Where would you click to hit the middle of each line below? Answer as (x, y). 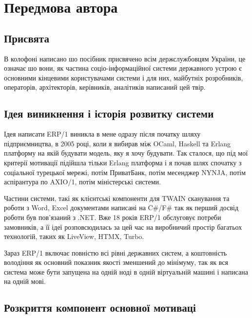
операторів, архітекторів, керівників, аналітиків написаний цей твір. (105, 87)
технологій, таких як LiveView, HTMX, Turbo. (74, 236)
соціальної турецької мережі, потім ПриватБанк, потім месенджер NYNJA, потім (125, 172)
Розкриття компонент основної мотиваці (100, 308)
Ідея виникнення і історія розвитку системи (109, 113)
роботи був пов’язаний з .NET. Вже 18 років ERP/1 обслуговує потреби (113, 217)
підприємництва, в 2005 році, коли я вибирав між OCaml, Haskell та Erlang (117, 143)
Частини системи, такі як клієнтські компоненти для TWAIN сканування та (117, 198)
